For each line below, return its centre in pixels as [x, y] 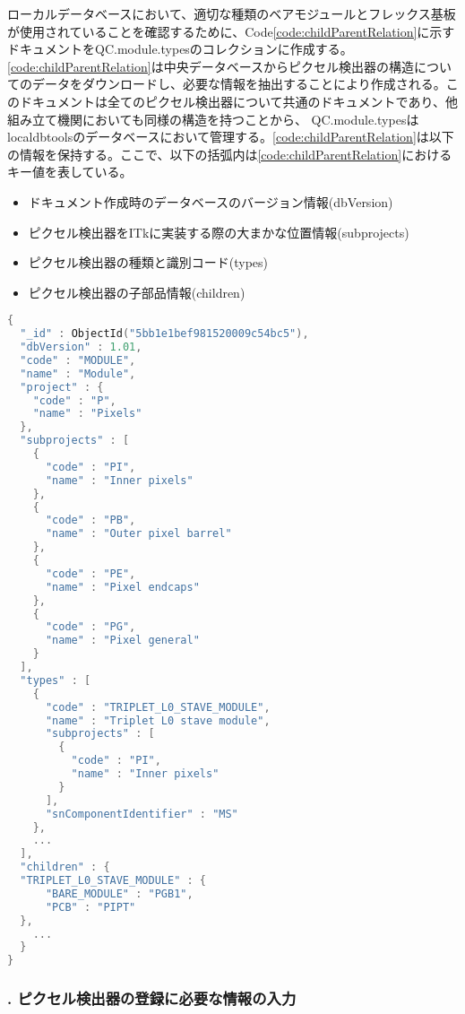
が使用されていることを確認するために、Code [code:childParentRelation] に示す [231, 31]
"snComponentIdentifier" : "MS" [142, 814]
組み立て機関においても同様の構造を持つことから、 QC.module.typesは [213, 119]
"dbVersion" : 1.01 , [81, 347]
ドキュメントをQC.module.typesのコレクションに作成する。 [180, 49]
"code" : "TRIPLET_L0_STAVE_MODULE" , [158, 707]
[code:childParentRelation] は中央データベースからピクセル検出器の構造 [211, 66]
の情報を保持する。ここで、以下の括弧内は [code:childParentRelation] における [230, 154]
